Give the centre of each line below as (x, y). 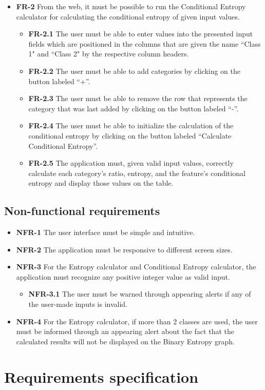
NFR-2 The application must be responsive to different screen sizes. (124, 249)
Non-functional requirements (82, 211)
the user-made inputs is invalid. (78, 304)
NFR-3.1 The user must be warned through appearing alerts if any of (140, 294)
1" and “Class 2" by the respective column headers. (109, 54)
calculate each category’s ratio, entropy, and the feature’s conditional (137, 173)
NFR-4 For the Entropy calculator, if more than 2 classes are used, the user (137, 321)
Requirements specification (101, 376)
